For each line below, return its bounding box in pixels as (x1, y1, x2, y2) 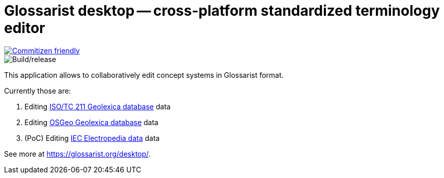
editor (4, 19, 45, 37)
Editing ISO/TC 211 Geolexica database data (24, 102, 171, 111)
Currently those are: (4, 86, 71, 95)
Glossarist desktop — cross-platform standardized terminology (4, 2, 440, 19)
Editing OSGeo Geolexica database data (24, 117, 158, 127)
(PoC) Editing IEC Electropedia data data (24, 133, 160, 142)
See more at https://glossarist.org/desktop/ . (4, 149, 151, 158)
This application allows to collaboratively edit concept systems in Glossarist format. (4, 70, 284, 79)
